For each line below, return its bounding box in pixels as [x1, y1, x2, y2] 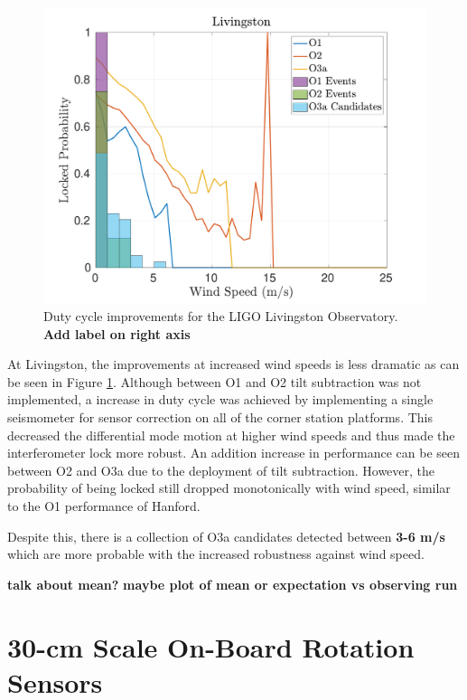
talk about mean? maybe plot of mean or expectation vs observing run [7, 574, 458, 593]
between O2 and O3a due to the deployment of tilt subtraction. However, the [7, 460, 435, 479]
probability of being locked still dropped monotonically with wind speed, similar [7, 478, 451, 497]
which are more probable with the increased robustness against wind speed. [7, 544, 425, 563]
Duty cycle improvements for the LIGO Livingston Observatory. [43, 307, 398, 326]
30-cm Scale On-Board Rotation [7, 628, 415, 665]
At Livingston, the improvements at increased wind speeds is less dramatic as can [7, 355, 460, 374]
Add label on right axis [43, 324, 191, 343]
